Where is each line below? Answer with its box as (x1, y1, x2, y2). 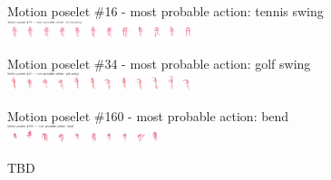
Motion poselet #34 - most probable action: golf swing (7, 53, 311, 72)
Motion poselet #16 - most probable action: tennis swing (7, 2, 324, 20)
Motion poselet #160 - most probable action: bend (7, 106, 289, 125)
